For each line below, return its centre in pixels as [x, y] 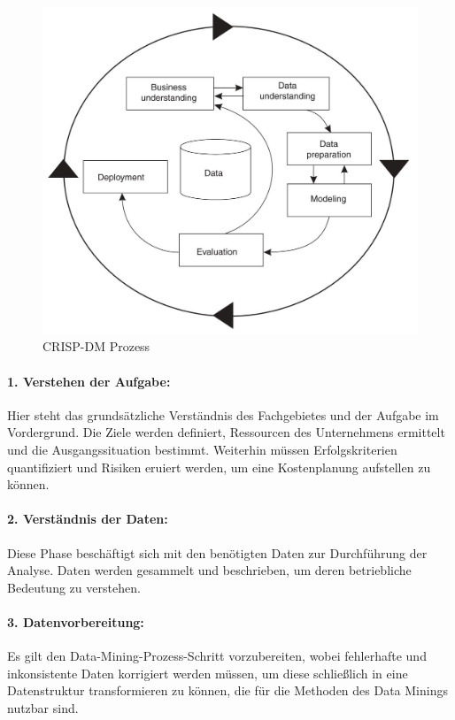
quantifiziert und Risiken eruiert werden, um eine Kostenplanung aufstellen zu [219, 467]
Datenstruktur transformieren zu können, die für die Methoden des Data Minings [227, 690]
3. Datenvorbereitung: [76, 621]
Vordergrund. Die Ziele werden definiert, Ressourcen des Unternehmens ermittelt [226, 432]
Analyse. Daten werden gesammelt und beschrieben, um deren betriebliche [209, 570]
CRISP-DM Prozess [96, 346]
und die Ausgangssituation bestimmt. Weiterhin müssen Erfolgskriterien [202, 449]
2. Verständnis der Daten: [88, 519]
